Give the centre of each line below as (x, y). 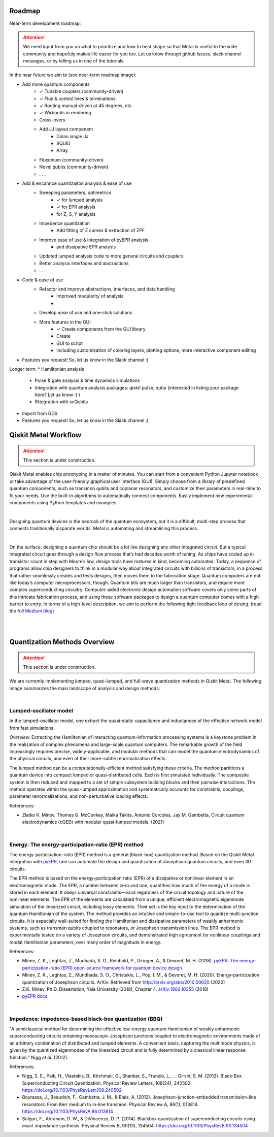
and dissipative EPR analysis (86, 247)
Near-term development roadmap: (45, 23)
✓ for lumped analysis (80, 200)
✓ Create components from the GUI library (101, 329)
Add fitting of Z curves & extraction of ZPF (101, 231)
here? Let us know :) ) (58, 395)
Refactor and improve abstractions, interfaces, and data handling (107, 289)
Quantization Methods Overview (62, 642)
